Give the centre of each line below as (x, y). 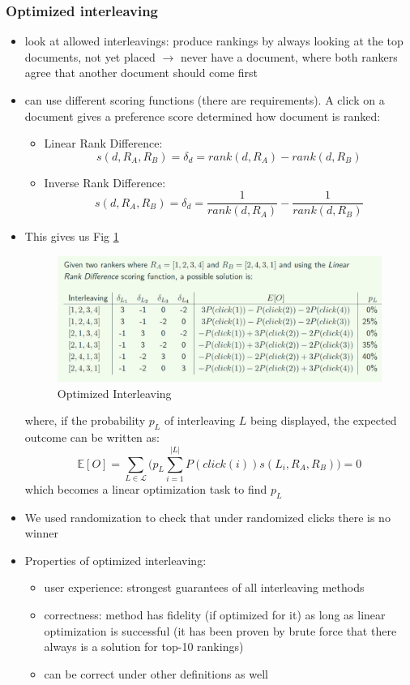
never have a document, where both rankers (289, 56)
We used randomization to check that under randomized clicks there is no (207, 517)
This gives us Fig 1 (72, 236)
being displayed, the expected (323, 420)
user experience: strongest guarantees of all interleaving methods (204, 587)
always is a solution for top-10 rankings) (144, 646)
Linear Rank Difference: (103, 143)
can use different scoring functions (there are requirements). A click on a (205, 100)
